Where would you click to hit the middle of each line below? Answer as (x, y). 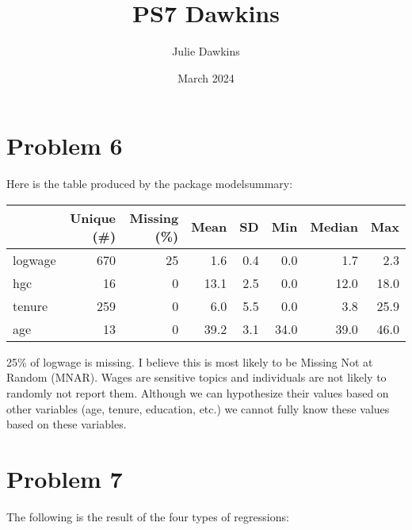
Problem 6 (65, 146)
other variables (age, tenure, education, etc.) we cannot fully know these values (198, 408)
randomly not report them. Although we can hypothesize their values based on (198, 393)
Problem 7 (65, 478)
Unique (93, 217)
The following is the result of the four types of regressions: (148, 516)
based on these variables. (67, 424)
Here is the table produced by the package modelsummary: (150, 184)
